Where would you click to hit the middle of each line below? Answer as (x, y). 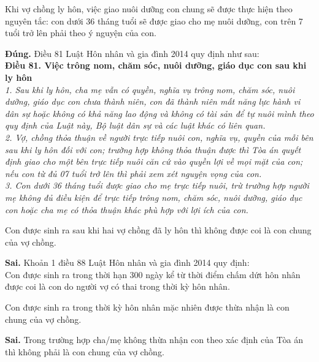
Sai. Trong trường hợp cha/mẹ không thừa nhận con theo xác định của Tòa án (154, 340)
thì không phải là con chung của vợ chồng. (85, 351)
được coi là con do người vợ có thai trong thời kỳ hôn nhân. (117, 286)
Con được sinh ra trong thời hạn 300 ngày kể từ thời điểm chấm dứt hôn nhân (153, 274)
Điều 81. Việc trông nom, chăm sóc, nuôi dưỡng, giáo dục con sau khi (156, 65)
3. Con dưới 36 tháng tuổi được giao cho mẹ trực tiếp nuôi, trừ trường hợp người (157, 185)
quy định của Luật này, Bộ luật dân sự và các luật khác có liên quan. (135, 125)
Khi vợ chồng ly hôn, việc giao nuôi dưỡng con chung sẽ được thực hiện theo (149, 9)
